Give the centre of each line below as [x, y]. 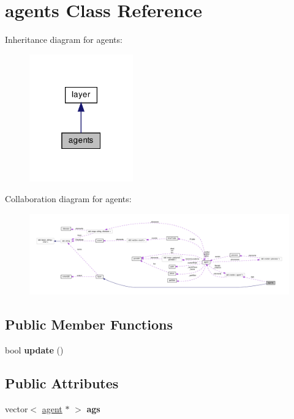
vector [17, 408]
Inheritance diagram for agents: [64, 40]
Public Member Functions [89, 324]
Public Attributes [62, 383]
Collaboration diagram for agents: [68, 198]
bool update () [34, 349]
